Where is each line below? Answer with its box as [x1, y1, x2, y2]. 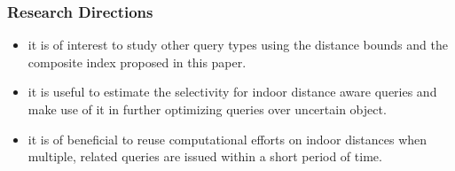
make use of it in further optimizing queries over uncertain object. [27, 100, 387, 118]
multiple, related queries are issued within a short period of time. [27, 147, 382, 166]
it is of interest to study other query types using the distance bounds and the [27, 35, 448, 54]
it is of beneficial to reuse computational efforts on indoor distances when [27, 129, 428, 148]
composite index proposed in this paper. [27, 52, 247, 71]
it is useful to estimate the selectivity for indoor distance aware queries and [27, 82, 437, 101]
